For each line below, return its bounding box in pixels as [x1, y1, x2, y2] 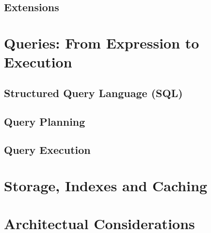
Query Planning [4, 114, 85, 129]
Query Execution [4, 142, 91, 157]
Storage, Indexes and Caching [4, 175, 208, 195]
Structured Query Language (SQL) [4, 85, 183, 100]
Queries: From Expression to [4, 33, 199, 52]
